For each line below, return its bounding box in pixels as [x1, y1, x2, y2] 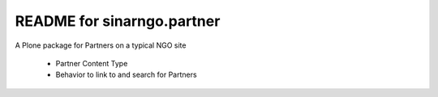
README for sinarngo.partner [15, 12, 221, 30]
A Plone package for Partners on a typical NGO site [15, 40, 187, 50]
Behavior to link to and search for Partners [55, 70, 198, 80]
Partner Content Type [55, 58, 128, 68]
